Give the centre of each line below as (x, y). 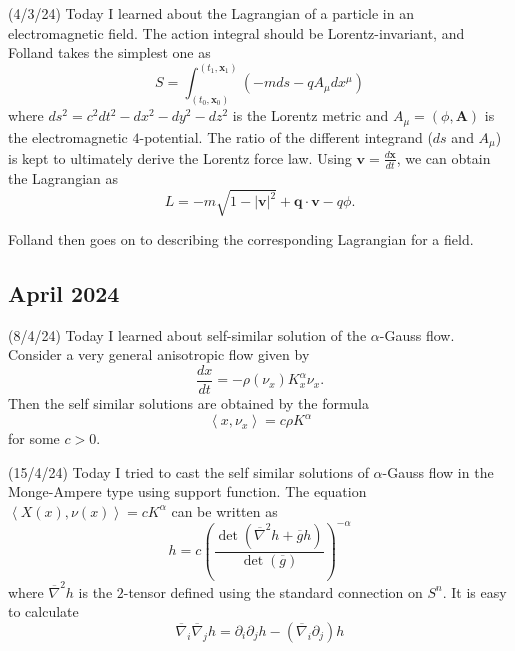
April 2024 (64, 292)
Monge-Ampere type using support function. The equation (187, 491)
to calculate (43, 611)
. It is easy (474, 591)
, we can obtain (443, 157)
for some (34, 438)
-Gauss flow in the (438, 471)
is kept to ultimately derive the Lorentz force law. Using (180, 157)
